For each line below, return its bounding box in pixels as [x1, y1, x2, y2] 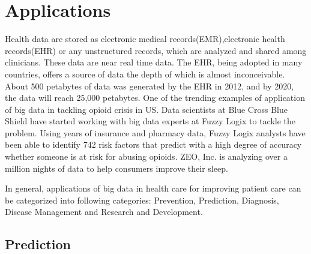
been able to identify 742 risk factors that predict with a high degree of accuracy [5, 138, 302, 151]
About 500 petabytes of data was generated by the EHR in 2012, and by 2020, [5, 79, 294, 92]
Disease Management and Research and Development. [5, 205, 203, 218]
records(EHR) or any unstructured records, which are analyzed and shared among [5, 44, 307, 56]
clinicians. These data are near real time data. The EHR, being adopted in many [5, 56, 303, 68]
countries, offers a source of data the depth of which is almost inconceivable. [5, 67, 285, 80]
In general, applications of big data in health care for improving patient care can [5, 182, 301, 195]
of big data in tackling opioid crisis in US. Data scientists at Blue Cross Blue [5, 103, 288, 115]
